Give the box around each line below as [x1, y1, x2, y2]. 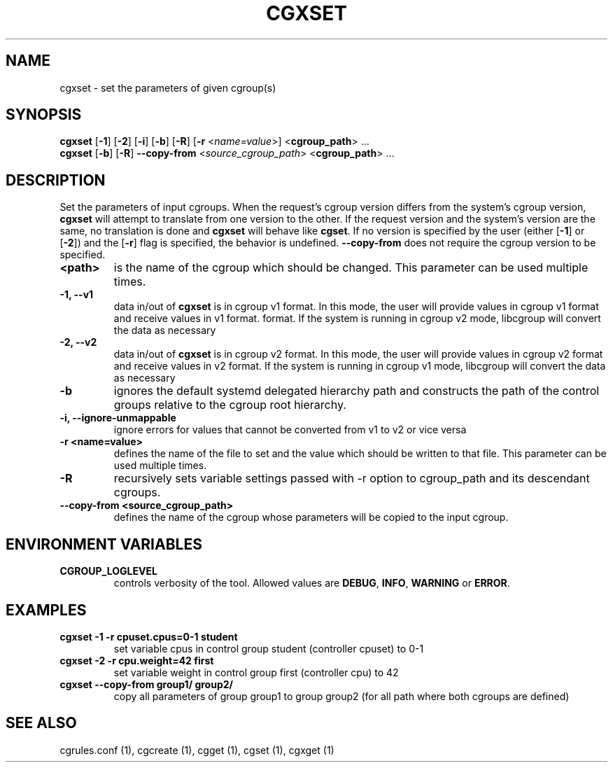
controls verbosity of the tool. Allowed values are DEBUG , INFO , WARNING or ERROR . [113, 577, 510, 589]
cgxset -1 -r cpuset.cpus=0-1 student [59, 630, 238, 643]
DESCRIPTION [6, 171, 106, 189]
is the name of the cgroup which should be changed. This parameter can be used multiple [113, 260, 589, 275]
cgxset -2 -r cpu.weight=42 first [59, 654, 214, 666]
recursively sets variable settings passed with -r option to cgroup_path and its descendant [113, 471, 590, 486]
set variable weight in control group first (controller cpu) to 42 [113, 666, 399, 678]
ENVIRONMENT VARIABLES [6, 535, 202, 553]
